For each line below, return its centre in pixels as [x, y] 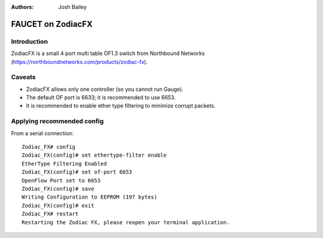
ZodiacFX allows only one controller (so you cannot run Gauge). [105, 89]
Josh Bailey [72, 7]
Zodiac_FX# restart [50, 214]
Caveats [23, 77]
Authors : [22, 7]
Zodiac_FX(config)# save [58, 189]
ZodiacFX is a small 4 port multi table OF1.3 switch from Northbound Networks [108, 53]
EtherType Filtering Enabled [64, 164]
